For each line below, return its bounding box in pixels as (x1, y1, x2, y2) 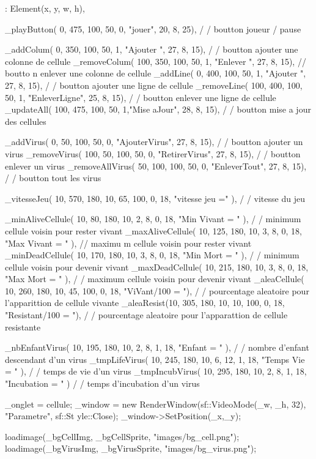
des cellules (5, 114, 46, 127)
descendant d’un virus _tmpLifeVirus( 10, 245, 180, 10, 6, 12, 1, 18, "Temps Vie (5, 353, 305, 365)
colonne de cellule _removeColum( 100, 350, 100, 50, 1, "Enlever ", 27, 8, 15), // (5, 54, 306, 67)
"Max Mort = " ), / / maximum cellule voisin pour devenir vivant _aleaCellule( (5, 272, 304, 285)
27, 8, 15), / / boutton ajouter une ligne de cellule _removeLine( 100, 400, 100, (5, 78, 303, 91)
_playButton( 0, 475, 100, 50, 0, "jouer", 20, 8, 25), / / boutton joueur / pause (5, 22, 301, 35)
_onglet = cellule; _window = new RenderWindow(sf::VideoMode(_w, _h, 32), (5, 397, 306, 410)
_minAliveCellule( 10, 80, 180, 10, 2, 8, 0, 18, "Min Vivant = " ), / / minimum (5, 212, 301, 225)
